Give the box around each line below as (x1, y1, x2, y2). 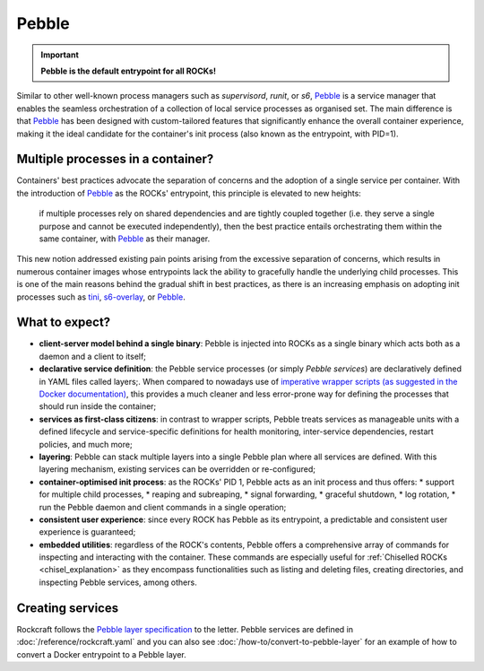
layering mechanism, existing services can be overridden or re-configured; (39, 464, 315, 475)
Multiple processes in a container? (16, 152, 214, 167)
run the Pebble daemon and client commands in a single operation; (39, 501, 287, 512)
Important (40, 49, 80, 60)
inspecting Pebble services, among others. (39, 577, 197, 588)
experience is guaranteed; (39, 527, 136, 537)
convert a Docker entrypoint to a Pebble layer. (16, 649, 187, 659)
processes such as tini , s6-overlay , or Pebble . (16, 292, 186, 302)
